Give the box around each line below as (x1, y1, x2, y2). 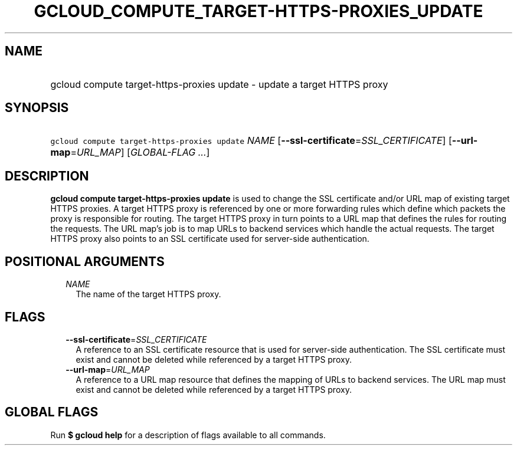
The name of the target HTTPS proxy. (76, 289, 221, 300)
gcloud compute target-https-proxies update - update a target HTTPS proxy (50, 78, 388, 90)
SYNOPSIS (5, 100, 69, 116)
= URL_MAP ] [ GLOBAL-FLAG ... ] (70, 146, 210, 159)
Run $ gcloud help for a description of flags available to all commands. (50, 429, 326, 440)
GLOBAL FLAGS (5, 405, 99, 420)
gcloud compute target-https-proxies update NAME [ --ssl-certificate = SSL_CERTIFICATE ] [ (50, 134, 452, 147)
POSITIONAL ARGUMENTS (5, 254, 165, 269)
